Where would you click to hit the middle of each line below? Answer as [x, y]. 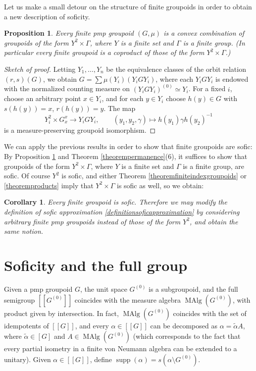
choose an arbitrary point [43, 98]
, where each [175, 79]
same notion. [24, 231]
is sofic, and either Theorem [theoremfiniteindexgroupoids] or [154, 176]
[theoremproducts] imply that [49, 185]
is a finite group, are [214, 166]
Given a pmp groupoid [38, 289]
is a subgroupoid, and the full [193, 289]
